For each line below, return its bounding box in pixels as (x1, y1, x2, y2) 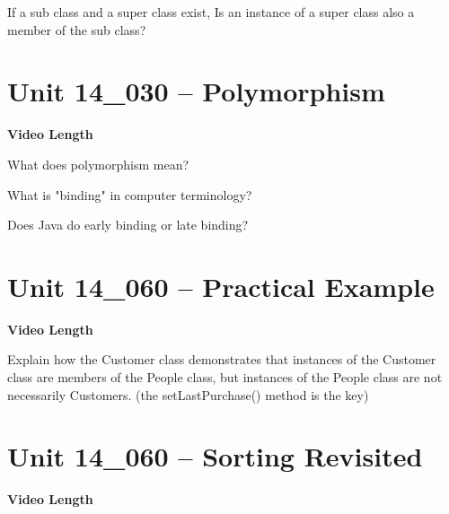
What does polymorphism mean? (7, 154, 189, 173)
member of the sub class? (7, 20, 146, 39)
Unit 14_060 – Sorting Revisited (7, 438, 423, 475)
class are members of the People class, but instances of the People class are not (7, 368, 443, 386)
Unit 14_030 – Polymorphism (7, 73, 385, 109)
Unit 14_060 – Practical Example (7, 267, 435, 304)
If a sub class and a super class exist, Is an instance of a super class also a (7, 3, 415, 21)
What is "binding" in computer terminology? (7, 185, 252, 204)
